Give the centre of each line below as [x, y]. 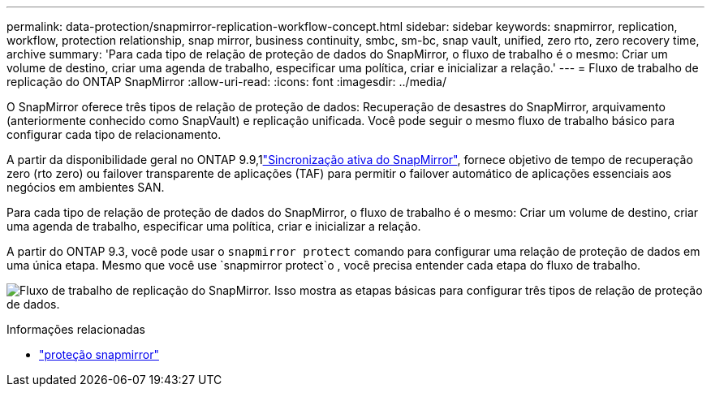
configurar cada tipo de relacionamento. [114, 134]
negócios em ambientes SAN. [86, 187]
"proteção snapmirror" [99, 354]
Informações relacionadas [76, 329]
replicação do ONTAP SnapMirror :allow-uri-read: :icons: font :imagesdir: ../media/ [226, 82]
